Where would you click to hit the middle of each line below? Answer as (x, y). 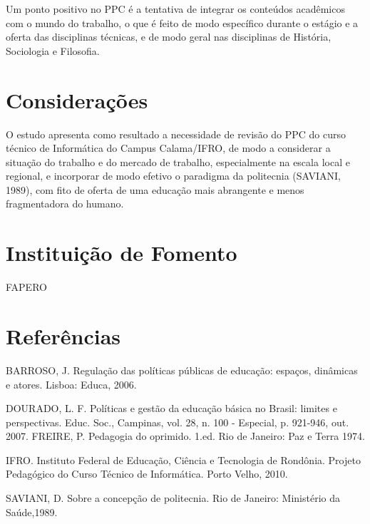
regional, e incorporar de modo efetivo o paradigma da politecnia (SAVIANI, (174, 176)
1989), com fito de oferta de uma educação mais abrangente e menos (155, 189)
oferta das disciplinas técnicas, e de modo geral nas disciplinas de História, (169, 37)
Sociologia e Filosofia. (53, 50)
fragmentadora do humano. (65, 204)
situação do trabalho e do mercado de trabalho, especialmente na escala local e (178, 161)
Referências (63, 335)
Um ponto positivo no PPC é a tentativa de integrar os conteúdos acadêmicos (175, 9)
